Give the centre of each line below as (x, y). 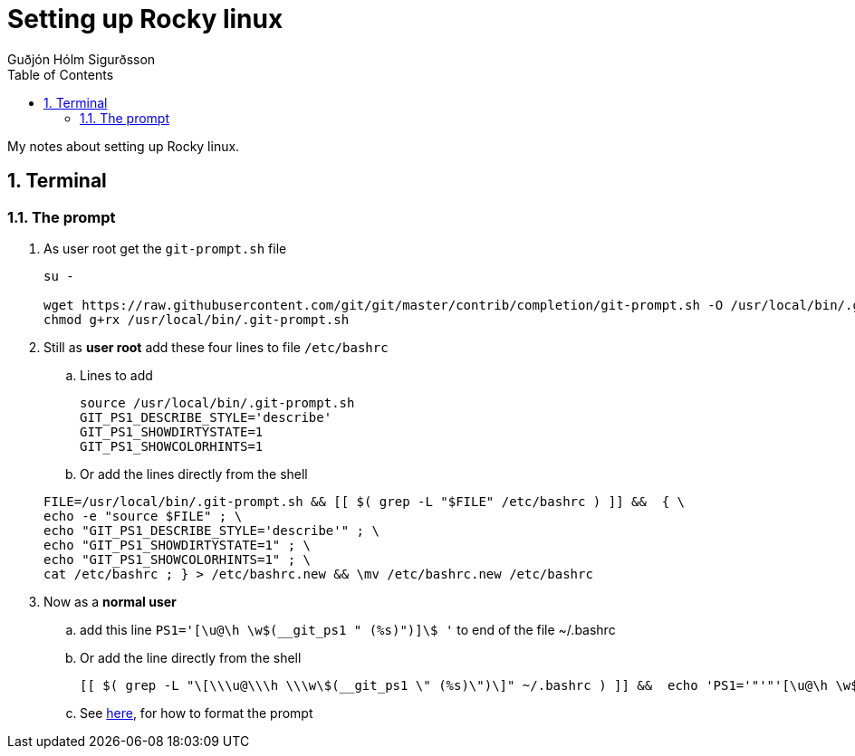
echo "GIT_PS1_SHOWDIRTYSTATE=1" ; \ (178, 545)
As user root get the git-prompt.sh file (165, 248)
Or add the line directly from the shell (191, 657)
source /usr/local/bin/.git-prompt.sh (217, 402)
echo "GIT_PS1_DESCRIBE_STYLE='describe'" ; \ (211, 530)
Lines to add (116, 375)
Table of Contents (61, 74)
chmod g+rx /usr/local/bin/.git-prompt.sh (197, 319)
